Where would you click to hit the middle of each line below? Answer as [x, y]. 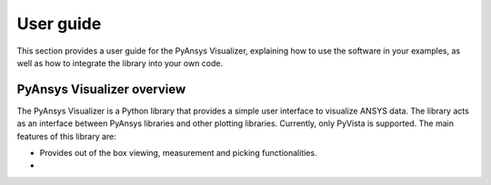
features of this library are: [67, 136]
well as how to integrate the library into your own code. [120, 63]
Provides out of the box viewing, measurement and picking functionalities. [178, 153]
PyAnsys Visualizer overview [101, 89]
